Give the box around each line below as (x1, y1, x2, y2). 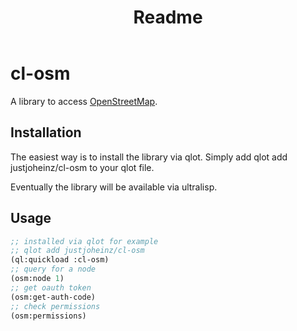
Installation (10, 124, 82, 141)
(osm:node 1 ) (10, 274, 65, 284)
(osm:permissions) (10, 311, 87, 321)
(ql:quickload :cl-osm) (10, 255, 110, 265)
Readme (133, 6, 203, 29)
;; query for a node (10, 264, 97, 275)
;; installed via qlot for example (10, 236, 159, 246)
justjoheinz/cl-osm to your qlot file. (10, 161, 155, 173)
